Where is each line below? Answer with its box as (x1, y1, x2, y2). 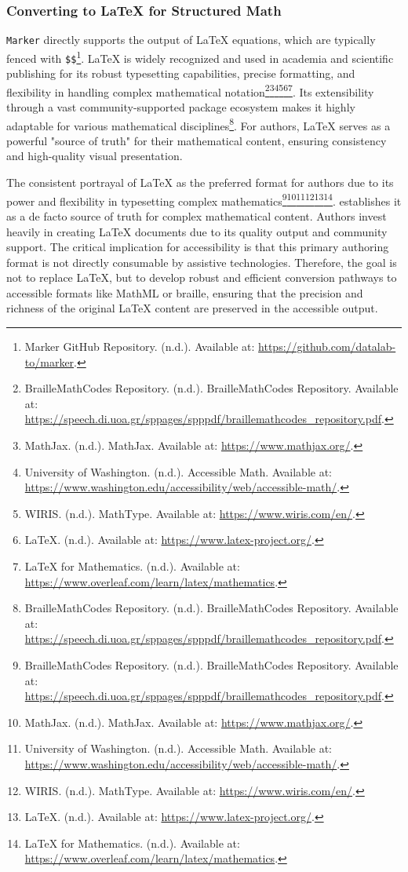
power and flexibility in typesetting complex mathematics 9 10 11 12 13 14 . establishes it (6, 190, 402, 209)
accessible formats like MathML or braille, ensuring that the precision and (6, 284, 363, 301)
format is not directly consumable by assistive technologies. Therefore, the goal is (6, 254, 397, 270)
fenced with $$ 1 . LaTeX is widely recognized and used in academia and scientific (6, 47, 394, 66)
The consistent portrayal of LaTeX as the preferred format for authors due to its (6, 174, 394, 191)
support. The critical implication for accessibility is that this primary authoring (6, 239, 389, 255)
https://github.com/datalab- (258, 338, 396, 355)
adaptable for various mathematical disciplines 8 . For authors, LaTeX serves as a (6, 115, 391, 133)
